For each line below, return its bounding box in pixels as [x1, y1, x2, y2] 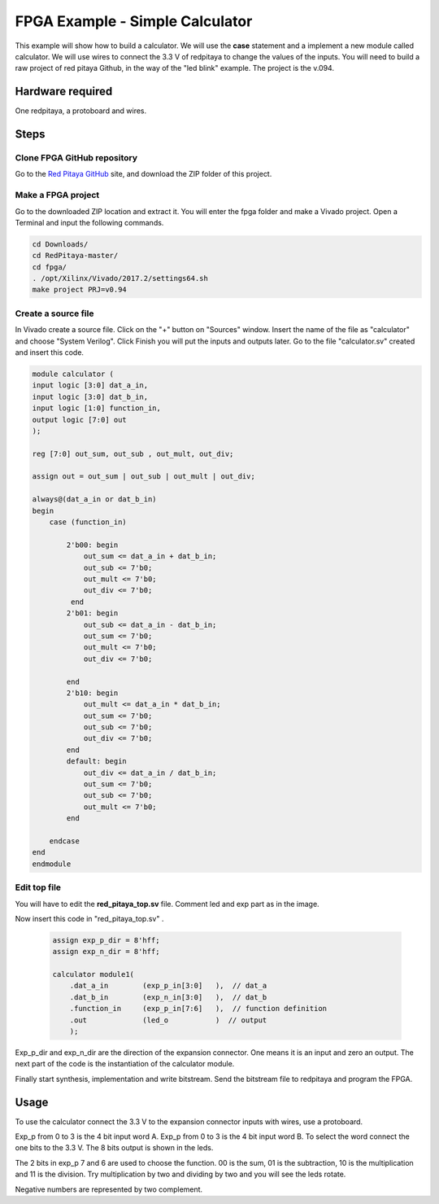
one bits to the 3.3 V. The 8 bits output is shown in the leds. [15, 1143, 214, 1153]
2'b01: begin [66, 609, 119, 618]
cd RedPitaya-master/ [32, 251, 119, 261]
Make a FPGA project [15, 190, 100, 201]
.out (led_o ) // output [69, 1015, 267, 1025]
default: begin [66, 757, 128, 766]
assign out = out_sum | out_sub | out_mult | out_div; [32, 472, 255, 481]
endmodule [32, 859, 72, 869]
